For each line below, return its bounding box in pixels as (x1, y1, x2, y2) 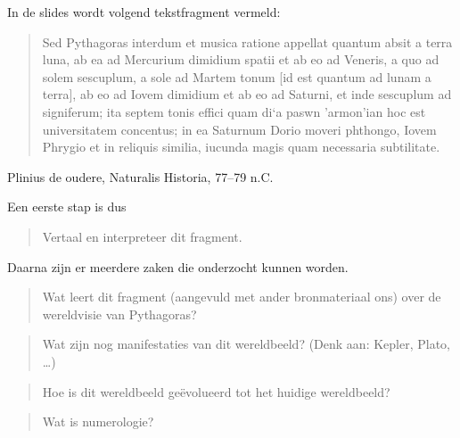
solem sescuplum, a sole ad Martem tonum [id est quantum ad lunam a (42, 67, 431, 86)
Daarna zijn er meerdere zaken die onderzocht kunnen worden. (7, 257, 349, 276)
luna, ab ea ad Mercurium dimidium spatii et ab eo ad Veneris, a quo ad (42, 50, 439, 69)
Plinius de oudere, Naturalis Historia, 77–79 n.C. (7, 167, 274, 186)
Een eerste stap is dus (7, 197, 127, 216)
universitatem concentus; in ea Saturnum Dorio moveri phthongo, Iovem (42, 120, 437, 138)
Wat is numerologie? (42, 412, 154, 431)
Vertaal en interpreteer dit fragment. (42, 227, 242, 245)
